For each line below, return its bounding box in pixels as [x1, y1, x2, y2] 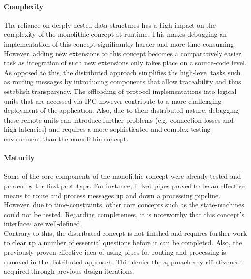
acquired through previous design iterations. [4, 266, 134, 276]
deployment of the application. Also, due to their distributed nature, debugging [4, 105, 239, 115]
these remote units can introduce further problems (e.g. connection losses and [4, 114, 234, 124]
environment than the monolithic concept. [4, 133, 129, 143]
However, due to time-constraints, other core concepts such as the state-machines [4, 200, 244, 210]
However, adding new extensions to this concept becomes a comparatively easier [4, 48, 241, 58]
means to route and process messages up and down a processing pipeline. [4, 190, 221, 200]
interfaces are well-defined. [4, 218, 82, 229]
